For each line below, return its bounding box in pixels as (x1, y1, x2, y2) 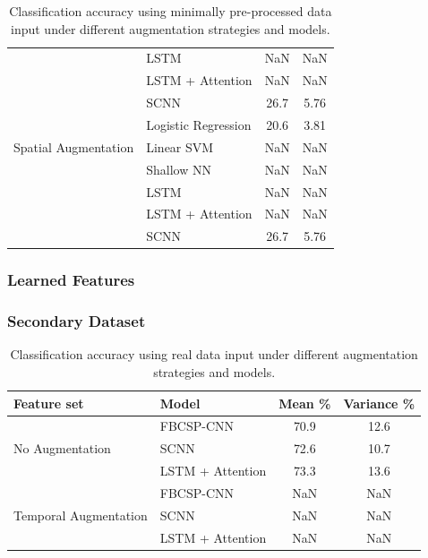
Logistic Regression (146, 115, 252, 133)
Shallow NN (146, 159, 211, 178)
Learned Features (7, 269, 135, 291)
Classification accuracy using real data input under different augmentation (10, 345, 418, 364)
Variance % (343, 393, 415, 412)
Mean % (278, 393, 331, 412)
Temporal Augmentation (13, 505, 148, 524)
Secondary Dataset (7, 310, 146, 332)
